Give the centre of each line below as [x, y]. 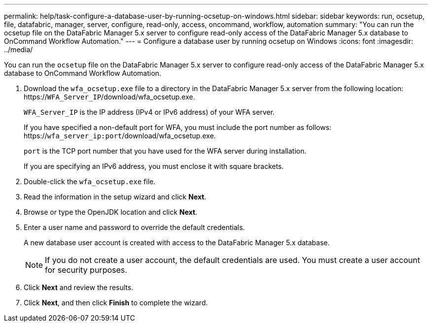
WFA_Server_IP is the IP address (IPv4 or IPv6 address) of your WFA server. [149, 112]
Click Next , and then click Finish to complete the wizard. [116, 303]
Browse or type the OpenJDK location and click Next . [111, 212]
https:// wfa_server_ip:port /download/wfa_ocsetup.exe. [120, 136]
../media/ [18, 49]
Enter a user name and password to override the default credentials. [134, 227]
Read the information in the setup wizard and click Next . [115, 197]
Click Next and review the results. [79, 287]
